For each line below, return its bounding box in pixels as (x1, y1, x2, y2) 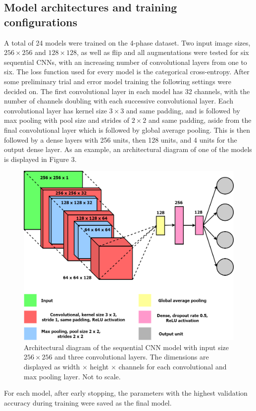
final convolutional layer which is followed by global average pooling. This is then (4, 124, 250, 135)
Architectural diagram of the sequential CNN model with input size (24, 342, 229, 352)
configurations (4, 14, 77, 29)
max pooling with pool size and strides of (4, 115, 130, 125)
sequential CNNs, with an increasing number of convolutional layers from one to (4, 56, 247, 67)
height (90, 361, 109, 372)
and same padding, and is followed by (126, 105, 240, 115)
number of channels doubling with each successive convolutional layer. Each (4, 96, 233, 106)
